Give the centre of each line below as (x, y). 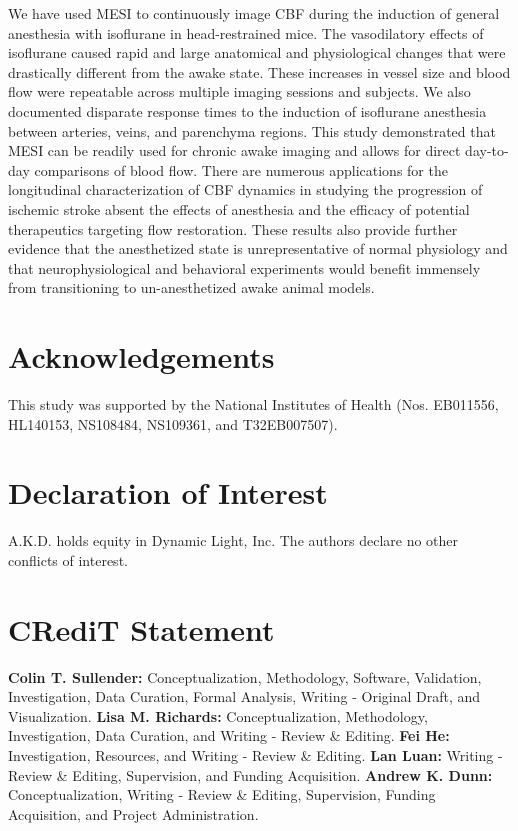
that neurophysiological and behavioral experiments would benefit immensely (244, 267)
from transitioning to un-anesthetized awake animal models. (191, 287)
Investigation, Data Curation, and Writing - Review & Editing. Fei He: (229, 735)
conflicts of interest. (68, 559)
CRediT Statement (141, 628)
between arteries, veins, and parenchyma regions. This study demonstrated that (252, 130)
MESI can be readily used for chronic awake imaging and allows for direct (234, 150)
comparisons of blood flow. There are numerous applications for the (241, 169)
